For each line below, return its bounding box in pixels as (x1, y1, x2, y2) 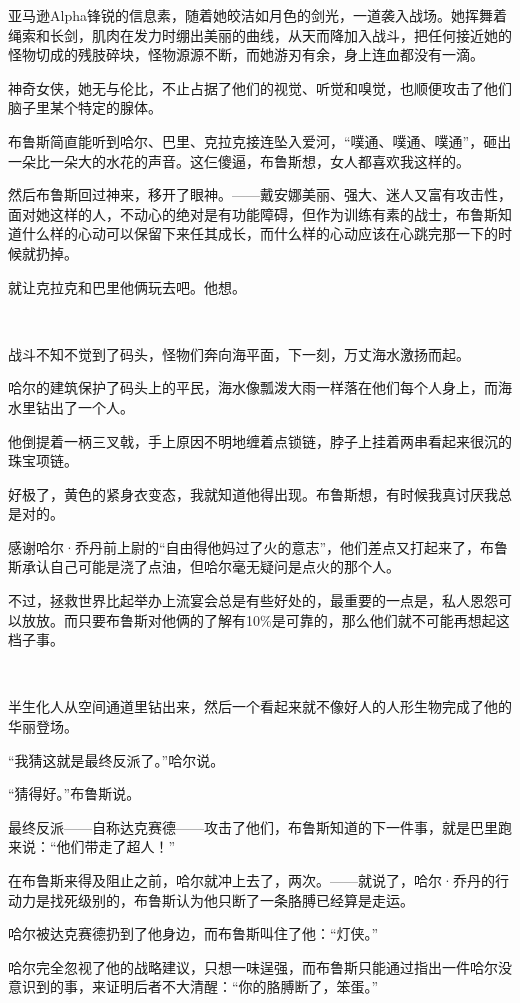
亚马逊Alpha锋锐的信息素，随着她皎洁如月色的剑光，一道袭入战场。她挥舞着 (8, 5, 507, 25)
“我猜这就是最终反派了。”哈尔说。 (8, 749, 225, 770)
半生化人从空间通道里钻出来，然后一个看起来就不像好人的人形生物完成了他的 (8, 696, 512, 717)
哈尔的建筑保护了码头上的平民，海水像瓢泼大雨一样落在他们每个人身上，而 (8, 377, 498, 398)
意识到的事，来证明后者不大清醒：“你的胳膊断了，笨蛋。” (8, 976, 379, 997)
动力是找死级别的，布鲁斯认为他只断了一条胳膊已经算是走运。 (8, 889, 414, 910)
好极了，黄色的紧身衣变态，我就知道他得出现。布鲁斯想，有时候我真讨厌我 (8, 483, 498, 504)
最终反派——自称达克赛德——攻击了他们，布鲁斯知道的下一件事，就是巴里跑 (8, 816, 512, 837)
